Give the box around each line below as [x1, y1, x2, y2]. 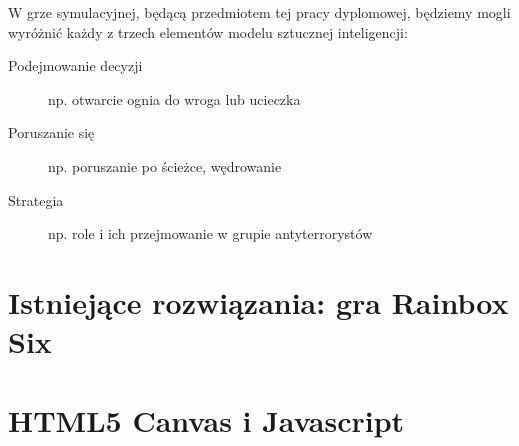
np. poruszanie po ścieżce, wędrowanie [48, 155, 282, 176]
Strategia [8, 189, 64, 210]
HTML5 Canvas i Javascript [8, 399, 405, 440]
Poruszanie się [8, 122, 95, 143]
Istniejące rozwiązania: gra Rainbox [8, 281, 509, 322]
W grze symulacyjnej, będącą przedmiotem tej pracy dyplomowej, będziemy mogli [8, 2, 511, 22]
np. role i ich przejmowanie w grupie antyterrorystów [48, 223, 373, 244]
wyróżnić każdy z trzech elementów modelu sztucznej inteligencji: [8, 21, 408, 42]
